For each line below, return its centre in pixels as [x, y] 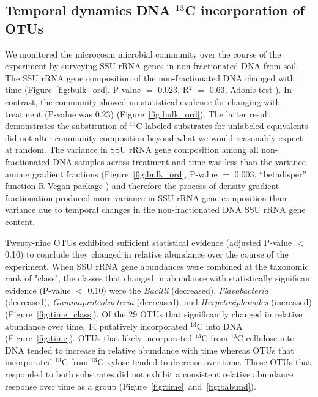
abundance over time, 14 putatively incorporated [96, 326]
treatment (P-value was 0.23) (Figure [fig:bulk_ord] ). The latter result [138, 113]
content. [20, 221]
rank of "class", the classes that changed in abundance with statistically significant [159, 278]
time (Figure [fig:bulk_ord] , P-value [73, 90]
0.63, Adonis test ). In [250, 90]
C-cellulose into [266, 338]
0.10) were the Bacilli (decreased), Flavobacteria [178, 290]
